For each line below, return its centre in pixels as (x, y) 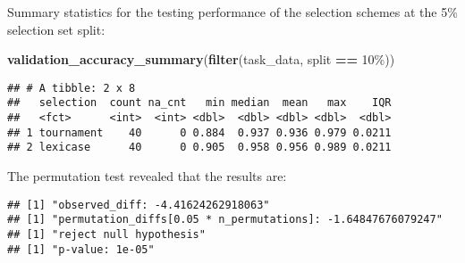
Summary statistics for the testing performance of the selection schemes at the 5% (232, 12)
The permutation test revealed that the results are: (147, 176)
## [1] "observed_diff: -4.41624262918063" (139, 205)
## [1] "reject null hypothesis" (106, 234)
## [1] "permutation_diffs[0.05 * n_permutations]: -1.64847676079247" (225, 220)
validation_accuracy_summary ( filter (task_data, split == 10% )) (201, 59)
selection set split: (56, 29)
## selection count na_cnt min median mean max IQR (199, 103)
